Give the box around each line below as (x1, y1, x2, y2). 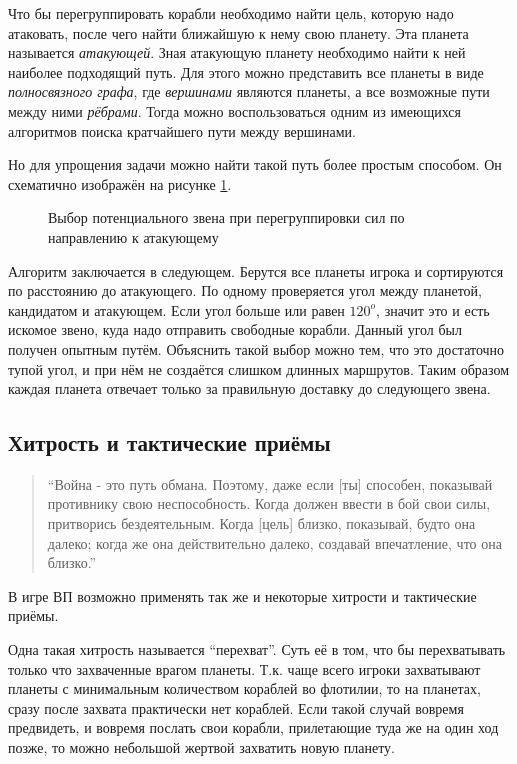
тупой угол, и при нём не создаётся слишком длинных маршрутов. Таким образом (8, 358, 510, 379)
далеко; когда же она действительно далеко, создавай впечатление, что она (47, 532, 502, 553)
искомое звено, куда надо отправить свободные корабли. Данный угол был (8, 319, 463, 340)
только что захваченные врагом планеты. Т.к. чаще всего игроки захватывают (8, 658, 481, 679)
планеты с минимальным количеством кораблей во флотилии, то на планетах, (8, 678, 481, 699)
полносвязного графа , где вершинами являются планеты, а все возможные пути (8, 81, 490, 102)
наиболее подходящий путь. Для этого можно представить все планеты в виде (8, 61, 484, 82)
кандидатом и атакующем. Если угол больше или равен (8, 299, 345, 320)
